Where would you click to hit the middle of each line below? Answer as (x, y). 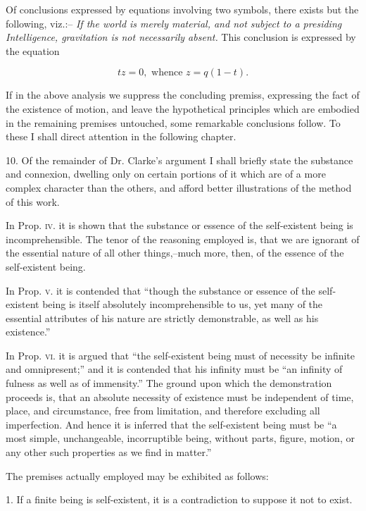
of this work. (33, 201)
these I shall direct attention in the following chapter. (121, 136)
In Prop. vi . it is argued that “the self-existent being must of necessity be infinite (181, 355)
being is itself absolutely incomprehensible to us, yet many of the (183, 304)
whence (167, 73)
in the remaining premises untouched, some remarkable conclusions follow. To (173, 122)
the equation (33, 50)
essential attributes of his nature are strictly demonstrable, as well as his (162, 318)
